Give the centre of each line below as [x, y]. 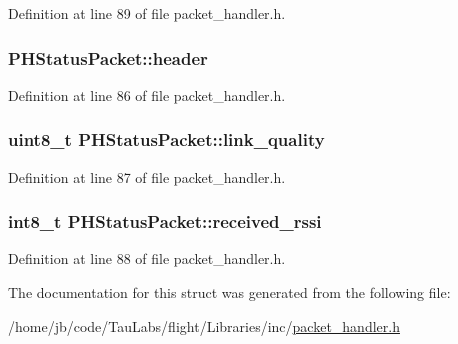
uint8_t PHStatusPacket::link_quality [166, 139]
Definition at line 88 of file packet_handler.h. [147, 258]
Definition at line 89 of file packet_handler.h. [147, 13]
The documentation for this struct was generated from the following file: [229, 292]
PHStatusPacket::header [108, 57]
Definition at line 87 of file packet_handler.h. [147, 176]
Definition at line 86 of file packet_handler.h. [147, 94]
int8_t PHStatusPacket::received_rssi [165, 221]
